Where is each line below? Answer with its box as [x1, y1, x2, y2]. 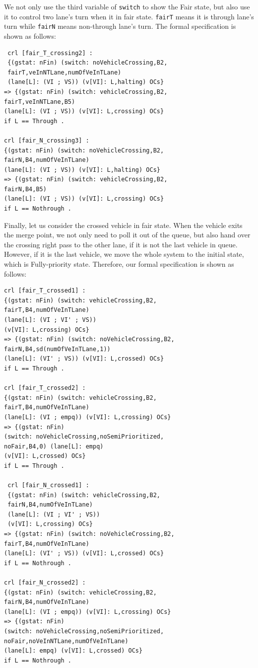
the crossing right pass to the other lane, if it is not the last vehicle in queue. [4, 239, 238, 249]
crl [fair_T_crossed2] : [4, 384, 86, 392]
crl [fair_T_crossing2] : [7, 49, 93, 57]
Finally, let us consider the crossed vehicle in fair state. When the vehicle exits [4, 220, 243, 230]
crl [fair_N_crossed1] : [7, 482, 89, 489]
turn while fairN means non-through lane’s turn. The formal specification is [4, 21, 236, 31]
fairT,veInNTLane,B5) [4, 98, 75, 105]
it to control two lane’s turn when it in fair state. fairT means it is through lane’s [4, 11, 254, 21]
